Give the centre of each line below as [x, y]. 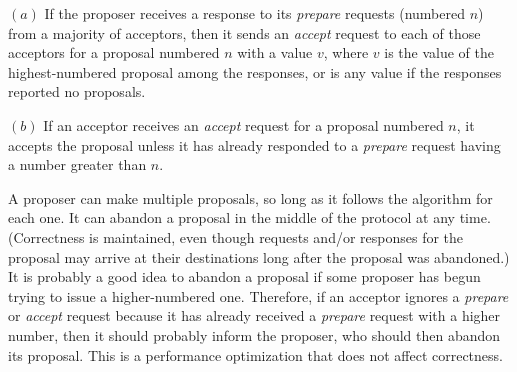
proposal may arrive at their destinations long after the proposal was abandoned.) [259, 256]
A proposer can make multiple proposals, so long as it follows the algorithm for [250, 197]
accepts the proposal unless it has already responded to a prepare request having [254, 144]
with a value [275, 52]
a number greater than [77, 164]
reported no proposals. [77, 91]
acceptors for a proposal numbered [114, 52]
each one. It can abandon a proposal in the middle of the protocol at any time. [249, 217]
